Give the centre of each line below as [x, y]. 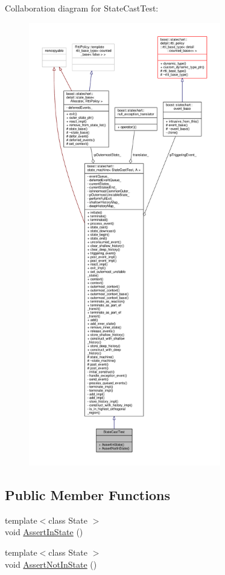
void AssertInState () [44, 532]
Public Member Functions [87, 494]
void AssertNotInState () [51, 564]
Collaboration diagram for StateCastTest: [82, 8]
